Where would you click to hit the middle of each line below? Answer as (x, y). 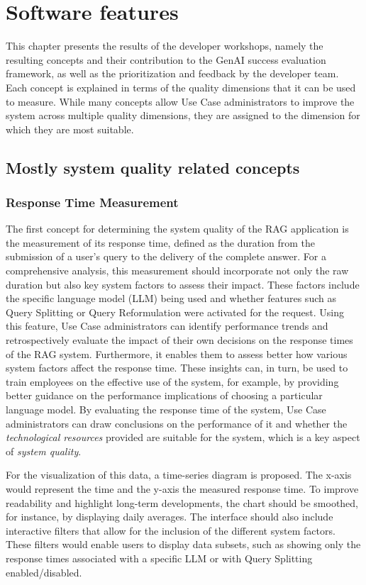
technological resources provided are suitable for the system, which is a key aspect (183, 437)
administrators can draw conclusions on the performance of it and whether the (177, 423)
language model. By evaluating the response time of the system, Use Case (166, 409)
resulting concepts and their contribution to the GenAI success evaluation (166, 59)
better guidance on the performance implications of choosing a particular (164, 395)
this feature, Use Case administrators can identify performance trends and (167, 326)
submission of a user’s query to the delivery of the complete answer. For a (166, 256)
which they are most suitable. (70, 129)
